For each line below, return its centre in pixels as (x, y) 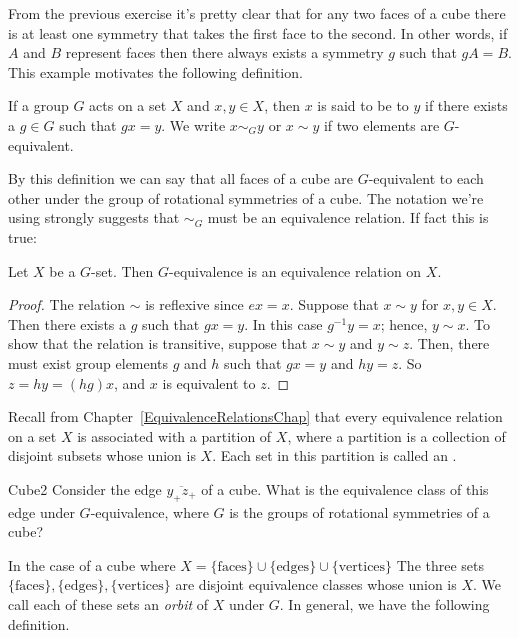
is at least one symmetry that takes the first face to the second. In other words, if (258, 32)
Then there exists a (67, 323)
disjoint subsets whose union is (102, 455)
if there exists (466, 105)
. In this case (283, 323)
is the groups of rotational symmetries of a (359, 511)
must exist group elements (88, 362)
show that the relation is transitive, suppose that (158, 343)
